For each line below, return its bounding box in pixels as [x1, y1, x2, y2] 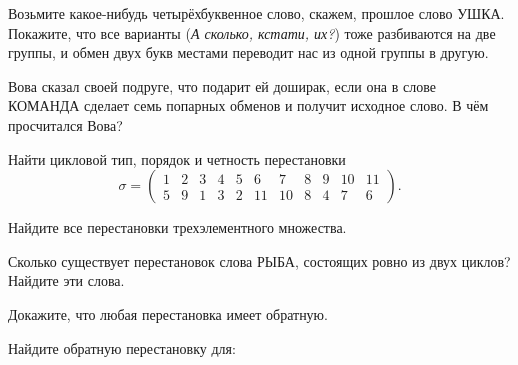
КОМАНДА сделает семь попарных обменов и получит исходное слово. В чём [8, 95, 489, 116]
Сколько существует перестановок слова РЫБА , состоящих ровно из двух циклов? [8, 250, 511, 271]
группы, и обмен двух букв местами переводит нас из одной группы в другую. [8, 42, 489, 63]
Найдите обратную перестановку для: [8, 337, 236, 358]
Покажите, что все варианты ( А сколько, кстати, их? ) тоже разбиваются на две [8, 22, 496, 43]
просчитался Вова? [8, 114, 123, 135]
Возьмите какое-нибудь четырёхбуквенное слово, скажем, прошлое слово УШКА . [8, 3, 505, 23]
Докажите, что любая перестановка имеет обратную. [8, 303, 328, 324]
